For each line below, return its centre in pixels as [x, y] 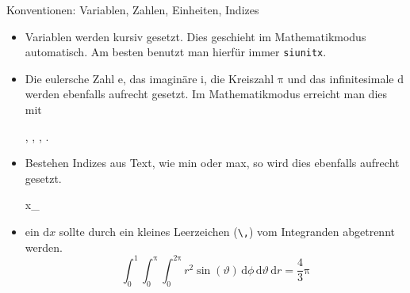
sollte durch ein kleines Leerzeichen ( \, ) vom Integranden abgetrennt [227, 231]
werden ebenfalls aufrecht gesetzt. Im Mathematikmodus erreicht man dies [206, 94]
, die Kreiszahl [239, 78]
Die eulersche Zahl [70, 78]
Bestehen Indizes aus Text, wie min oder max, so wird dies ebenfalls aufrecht [212, 163]
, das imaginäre [160, 78]
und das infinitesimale [341, 78]
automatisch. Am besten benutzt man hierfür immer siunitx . [176, 52]
